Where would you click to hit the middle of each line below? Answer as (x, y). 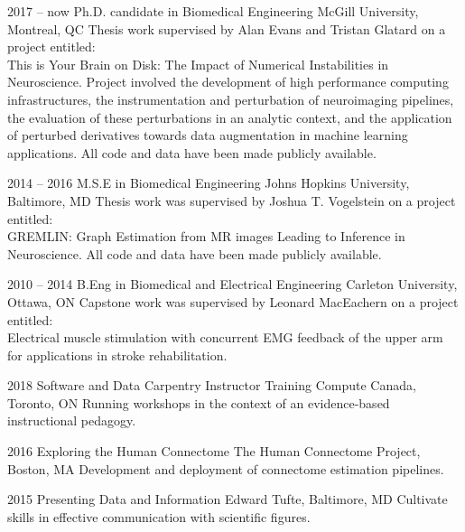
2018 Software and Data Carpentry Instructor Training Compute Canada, (212, 385)
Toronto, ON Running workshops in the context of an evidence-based (199, 402)
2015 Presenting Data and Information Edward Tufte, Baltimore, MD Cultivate (228, 499)
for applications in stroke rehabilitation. (117, 355)
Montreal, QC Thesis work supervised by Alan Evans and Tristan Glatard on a (227, 28)
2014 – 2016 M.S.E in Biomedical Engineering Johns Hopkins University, (209, 183)
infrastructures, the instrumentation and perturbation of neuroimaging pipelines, (231, 99)
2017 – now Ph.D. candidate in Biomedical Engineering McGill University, (213, 11)
